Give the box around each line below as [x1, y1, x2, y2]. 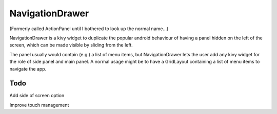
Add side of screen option [9, 93, 65, 99]
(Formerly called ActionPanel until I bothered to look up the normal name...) [9, 26, 169, 32]
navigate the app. [9, 65, 47, 72]
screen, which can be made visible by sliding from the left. [9, 42, 133, 48]
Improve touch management [9, 102, 69, 108]
